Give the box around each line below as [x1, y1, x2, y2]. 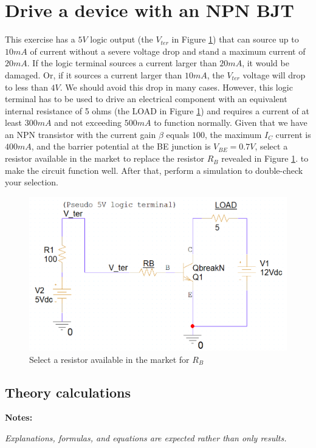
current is [275, 128, 311, 140]
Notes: [5, 411, 33, 424]
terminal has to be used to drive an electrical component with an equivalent [5, 92, 287, 105]
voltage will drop [242, 68, 306, 81]
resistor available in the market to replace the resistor [5, 152, 204, 165]
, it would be [242, 57, 289, 69]
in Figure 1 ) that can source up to [171, 33, 299, 46]
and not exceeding [54, 116, 122, 129]
